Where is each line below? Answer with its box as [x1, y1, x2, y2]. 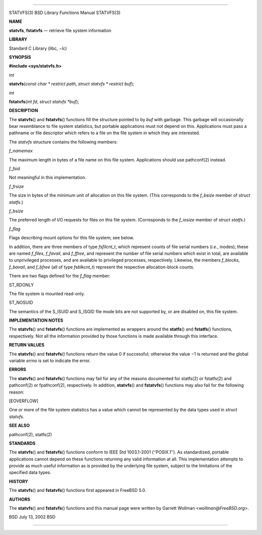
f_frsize [9, 183, 24, 189]
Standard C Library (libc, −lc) [9, 45, 67, 51]
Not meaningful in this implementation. [9, 174, 87, 180]
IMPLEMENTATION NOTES [9, 317, 64, 323]
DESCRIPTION [9, 108, 38, 113]
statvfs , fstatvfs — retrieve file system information [9, 27, 112, 33]
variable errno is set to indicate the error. [9, 358, 91, 363]
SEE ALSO [9, 423, 30, 428]
